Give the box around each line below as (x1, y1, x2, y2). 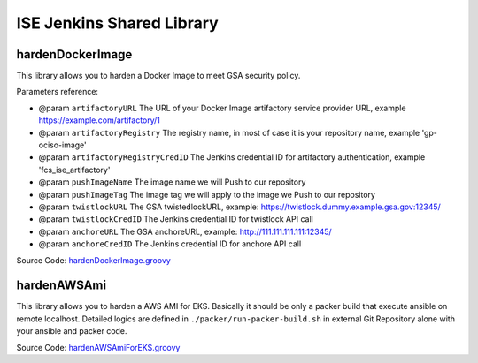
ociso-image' (38, 140, 88, 150)
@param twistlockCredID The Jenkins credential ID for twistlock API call (38, 214, 313, 224)
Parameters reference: (16, 87, 99, 97)
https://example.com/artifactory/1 (38, 115, 161, 125)
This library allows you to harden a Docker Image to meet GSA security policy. (16, 71, 301, 81)
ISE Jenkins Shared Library (16, 13, 219, 33)
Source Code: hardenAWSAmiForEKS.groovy (16, 342, 181, 352)
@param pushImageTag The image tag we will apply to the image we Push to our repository (38, 189, 376, 200)
